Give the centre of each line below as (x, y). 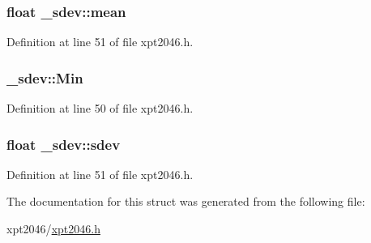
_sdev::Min (45, 77)
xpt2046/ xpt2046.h (53, 229)
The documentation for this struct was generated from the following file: (186, 201)
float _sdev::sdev (64, 144)
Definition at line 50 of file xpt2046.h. (100, 108)
